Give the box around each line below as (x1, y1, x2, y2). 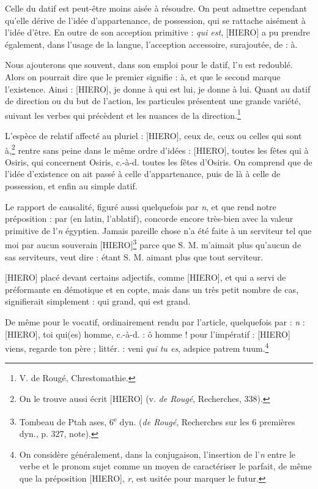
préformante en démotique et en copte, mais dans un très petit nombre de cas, (5, 282, 298, 295)
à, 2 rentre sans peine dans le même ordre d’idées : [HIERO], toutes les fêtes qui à (5, 142, 309, 156)
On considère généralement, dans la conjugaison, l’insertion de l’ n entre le (19, 447, 296, 460)
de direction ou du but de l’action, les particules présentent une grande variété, (5, 94, 301, 107)
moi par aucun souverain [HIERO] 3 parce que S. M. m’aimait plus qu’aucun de (5, 237, 301, 251)
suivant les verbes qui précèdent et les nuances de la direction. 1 (5, 107, 241, 121)
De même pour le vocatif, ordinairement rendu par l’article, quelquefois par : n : (5, 316, 305, 328)
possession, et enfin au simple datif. (5, 180, 138, 192)
